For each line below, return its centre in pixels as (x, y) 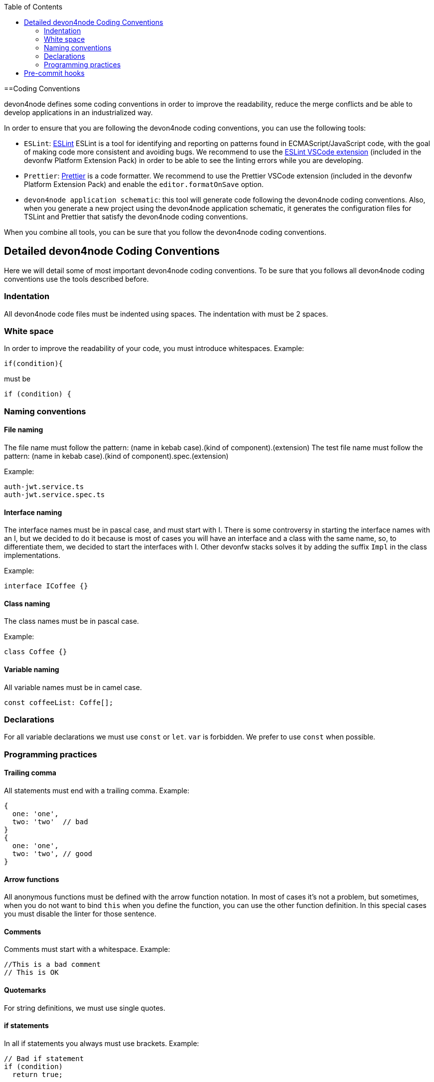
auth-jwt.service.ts (44, 486)
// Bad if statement (44, 1058)
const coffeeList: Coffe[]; (59, 702)
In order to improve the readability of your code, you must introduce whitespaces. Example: (154, 349)
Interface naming (33, 512)
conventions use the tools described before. (76, 279)
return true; (38, 1074)
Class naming (27, 603)
